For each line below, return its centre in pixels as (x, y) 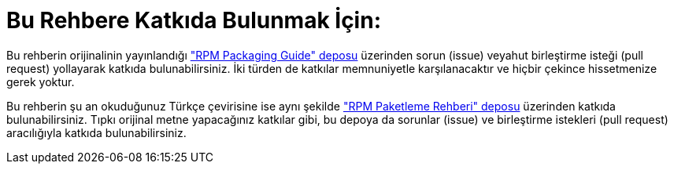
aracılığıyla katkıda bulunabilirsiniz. (96, 132)
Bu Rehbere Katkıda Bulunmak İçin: (194, 20)
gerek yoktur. (41, 81)
